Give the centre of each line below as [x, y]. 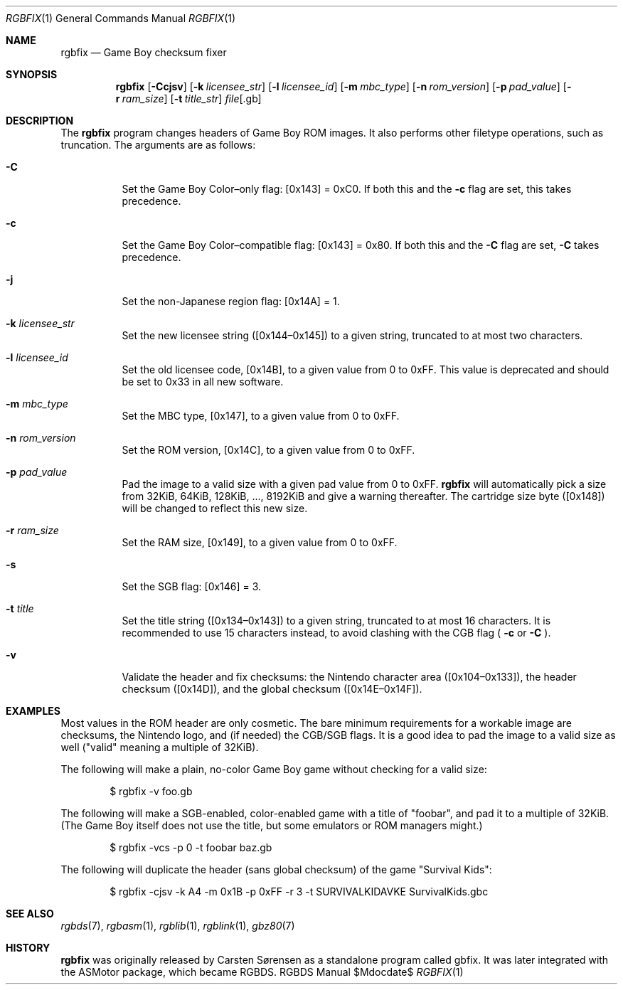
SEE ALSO [30, 914]
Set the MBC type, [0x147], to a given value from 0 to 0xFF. [261, 416]
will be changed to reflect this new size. [215, 508]
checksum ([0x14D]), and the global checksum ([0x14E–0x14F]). [272, 689]
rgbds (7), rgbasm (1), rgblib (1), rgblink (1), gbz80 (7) [178, 926]
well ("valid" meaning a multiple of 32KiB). [160, 747]
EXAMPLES [33, 711]
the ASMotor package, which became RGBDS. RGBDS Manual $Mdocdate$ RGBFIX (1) [262, 972]
